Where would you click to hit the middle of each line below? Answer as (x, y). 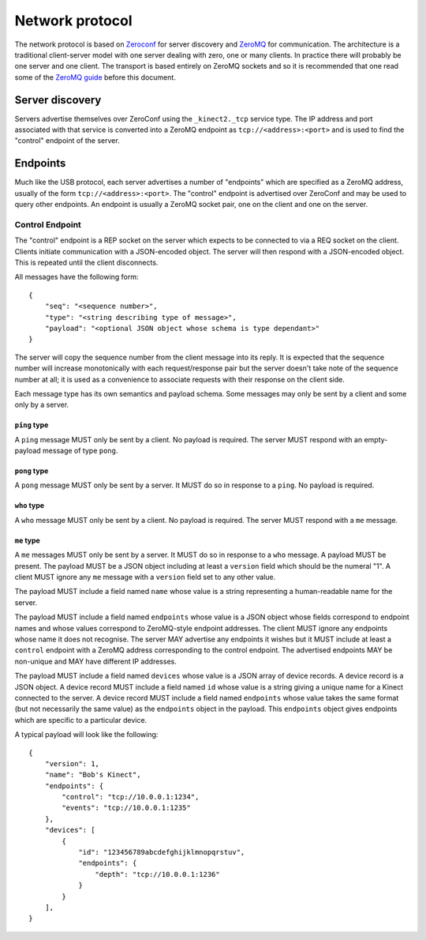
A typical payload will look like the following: (86, 735)
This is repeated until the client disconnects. (86, 263)
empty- (376, 439)
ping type (32, 425)
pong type (32, 471)
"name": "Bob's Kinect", (93, 775)
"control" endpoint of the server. (67, 141)
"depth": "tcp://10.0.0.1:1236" (157, 874)
